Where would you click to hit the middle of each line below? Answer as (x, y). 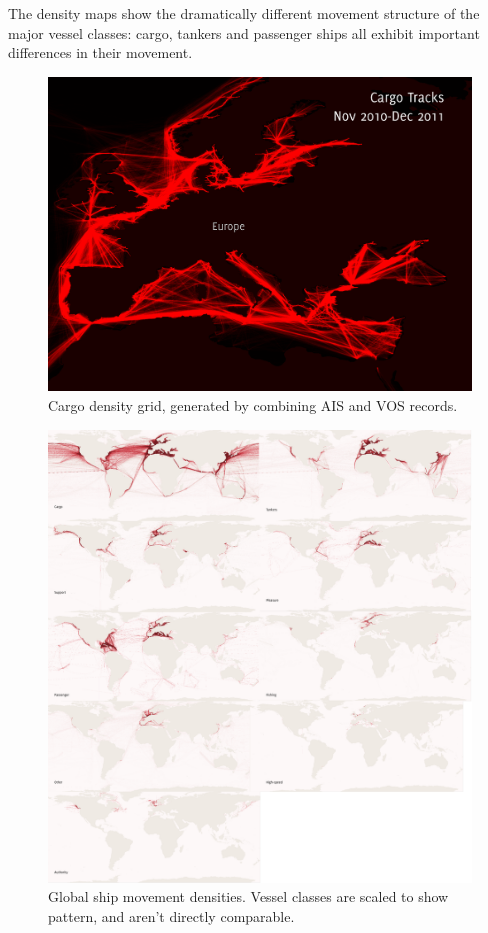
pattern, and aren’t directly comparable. (171, 915)
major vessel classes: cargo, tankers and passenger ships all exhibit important (244, 32)
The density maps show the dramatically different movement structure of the (244, 13)
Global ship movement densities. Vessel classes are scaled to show (248, 896)
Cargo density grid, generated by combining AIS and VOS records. (253, 404)
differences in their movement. (100, 52)
